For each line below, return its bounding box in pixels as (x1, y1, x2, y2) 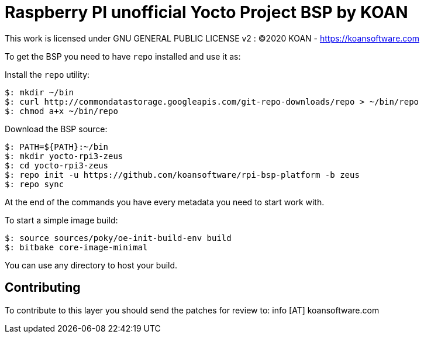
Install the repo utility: (5, 69, 90, 80)
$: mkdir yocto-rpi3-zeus (5, 151, 123, 161)
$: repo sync (5, 179, 64, 189)
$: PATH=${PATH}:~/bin (5, 142, 109, 151)
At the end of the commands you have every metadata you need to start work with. (5, 196, 325, 207)
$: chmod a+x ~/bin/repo (5, 106, 118, 116)
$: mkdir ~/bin (5, 87, 74, 97)
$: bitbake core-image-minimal (5, 242, 148, 252)
